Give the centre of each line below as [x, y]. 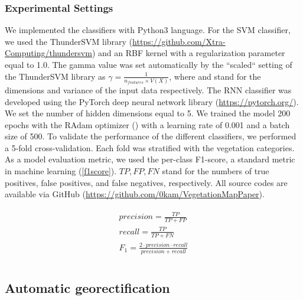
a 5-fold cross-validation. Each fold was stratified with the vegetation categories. [150, 147]
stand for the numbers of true [216, 171]
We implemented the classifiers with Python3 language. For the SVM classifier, [148, 30]
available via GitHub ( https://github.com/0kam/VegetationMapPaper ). [135, 194]
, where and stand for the [215, 76]
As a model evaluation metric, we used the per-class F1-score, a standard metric [150, 159]
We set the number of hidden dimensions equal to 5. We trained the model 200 [148, 113]
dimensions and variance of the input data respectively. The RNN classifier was [148, 89]
